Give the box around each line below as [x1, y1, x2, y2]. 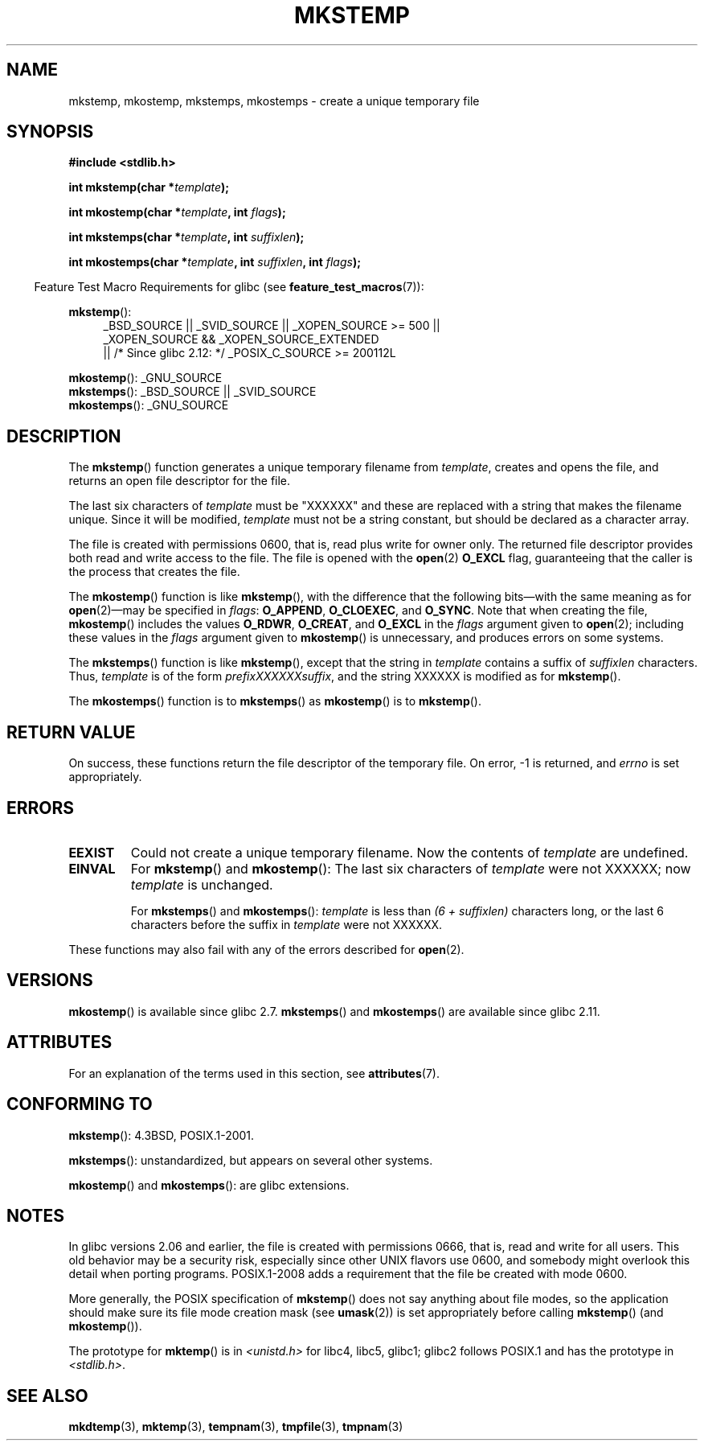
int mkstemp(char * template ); [68, 180, 230, 195]
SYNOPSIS [6, 121, 94, 142]
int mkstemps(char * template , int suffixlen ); [68, 230, 305, 245]
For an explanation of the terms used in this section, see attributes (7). [68, 1066, 440, 1080]
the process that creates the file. [68, 565, 240, 579]
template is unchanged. [130, 876, 273, 893]
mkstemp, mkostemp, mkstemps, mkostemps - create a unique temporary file [68, 93, 480, 108]
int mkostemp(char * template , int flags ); [68, 205, 286, 220]
